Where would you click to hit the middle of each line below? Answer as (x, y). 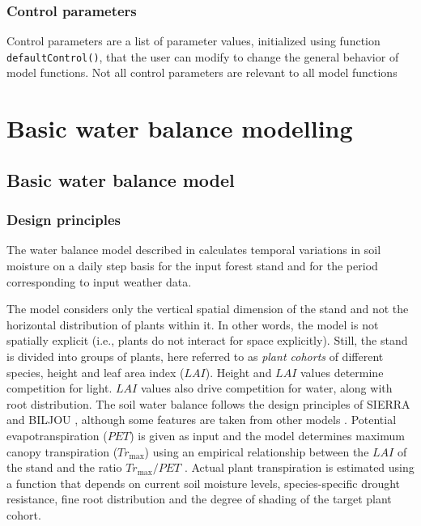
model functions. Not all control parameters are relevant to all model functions (202, 72)
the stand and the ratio (64, 467)
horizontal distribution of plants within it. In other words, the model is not (193, 324)
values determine (342, 372)
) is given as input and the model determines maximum (267, 435)
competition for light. (60, 388)
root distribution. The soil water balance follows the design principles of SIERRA (208, 403)
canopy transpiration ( (62, 451)
